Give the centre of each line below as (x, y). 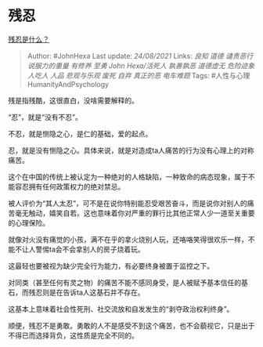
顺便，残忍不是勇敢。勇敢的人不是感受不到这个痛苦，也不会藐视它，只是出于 (131, 325)
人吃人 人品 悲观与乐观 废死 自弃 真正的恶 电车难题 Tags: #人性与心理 (139, 75)
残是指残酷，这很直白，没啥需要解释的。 (73, 100)
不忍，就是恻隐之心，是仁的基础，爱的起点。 (80, 133)
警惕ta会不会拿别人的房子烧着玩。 (90, 249)
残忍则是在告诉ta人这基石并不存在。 (86, 292)
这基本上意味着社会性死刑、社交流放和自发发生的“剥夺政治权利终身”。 (121, 309)
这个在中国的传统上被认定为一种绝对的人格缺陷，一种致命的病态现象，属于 (128, 176)
